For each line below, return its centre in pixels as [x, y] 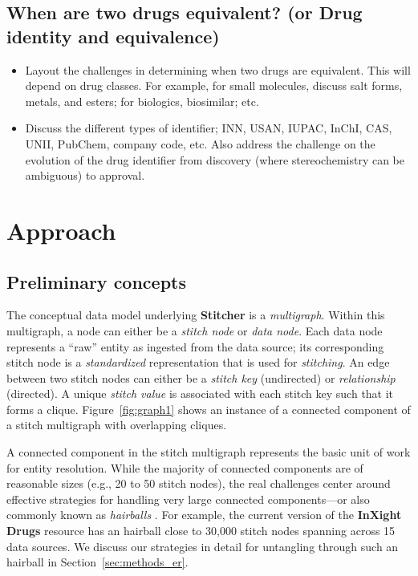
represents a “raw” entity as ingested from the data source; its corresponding [195, 346]
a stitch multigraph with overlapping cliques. [117, 425]
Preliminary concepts [97, 281]
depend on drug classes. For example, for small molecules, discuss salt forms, [214, 85]
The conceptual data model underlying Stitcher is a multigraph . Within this [196, 315]
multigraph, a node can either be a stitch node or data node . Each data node [195, 330]
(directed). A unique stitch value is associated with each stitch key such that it [200, 393]
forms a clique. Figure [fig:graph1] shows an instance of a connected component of [209, 409]
